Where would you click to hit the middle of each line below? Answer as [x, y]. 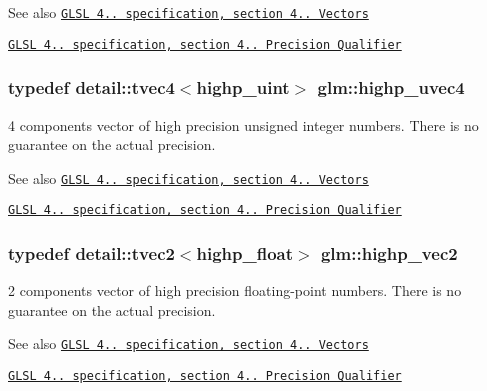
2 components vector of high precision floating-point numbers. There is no [235, 290]
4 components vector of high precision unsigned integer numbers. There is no [243, 124]
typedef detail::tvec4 [91, 87]
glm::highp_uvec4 [391, 87]
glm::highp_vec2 [389, 252]
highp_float [245, 252]
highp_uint [243, 87]
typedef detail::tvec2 [91, 252]
